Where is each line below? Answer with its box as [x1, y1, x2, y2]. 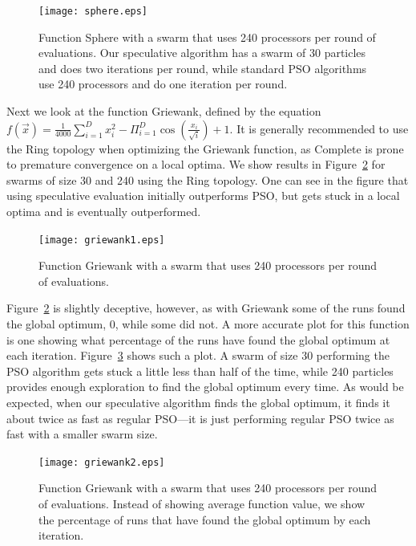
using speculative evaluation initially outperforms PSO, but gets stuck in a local [6, 187, 400, 204]
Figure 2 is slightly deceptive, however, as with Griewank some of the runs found [6, 299, 406, 316]
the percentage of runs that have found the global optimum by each [38, 511, 371, 528]
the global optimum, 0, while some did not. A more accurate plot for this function [6, 316, 410, 332]
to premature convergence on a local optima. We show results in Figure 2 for [6, 156, 386, 173]
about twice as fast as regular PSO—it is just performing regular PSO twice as [6, 409, 394, 426]
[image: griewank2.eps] [38, 456, 165, 468]
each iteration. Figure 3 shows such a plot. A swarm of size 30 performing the [6, 347, 390, 364]
